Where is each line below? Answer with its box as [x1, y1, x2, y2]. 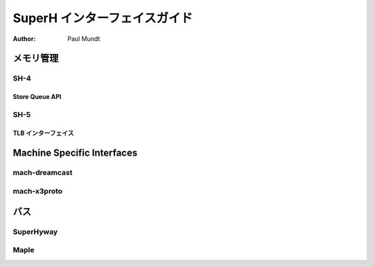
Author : [12, 35, 36, 43]
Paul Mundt [67, 35, 100, 43]
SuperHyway [12, 227, 58, 237]
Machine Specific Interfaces [12, 147, 138, 158]
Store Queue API [12, 93, 62, 101]
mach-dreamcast [12, 168, 73, 178]
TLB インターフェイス [12, 129, 74, 137]
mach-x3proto [12, 187, 63, 196]
